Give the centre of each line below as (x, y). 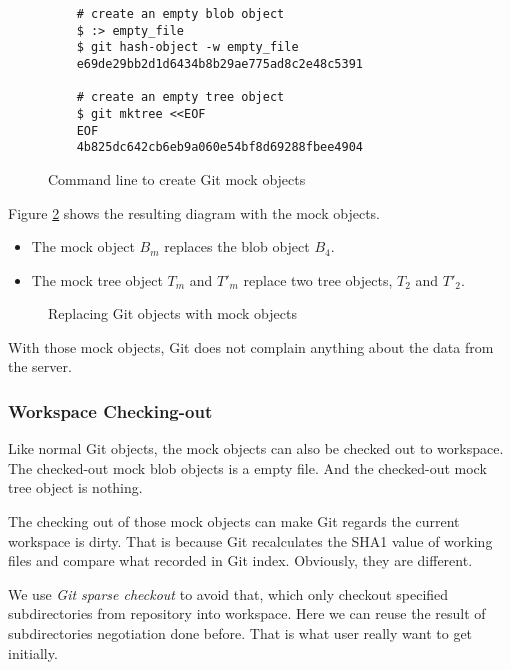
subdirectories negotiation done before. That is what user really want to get (240, 633)
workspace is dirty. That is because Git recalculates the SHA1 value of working (250, 540)
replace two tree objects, (318, 279)
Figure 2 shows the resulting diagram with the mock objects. (194, 212)
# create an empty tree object (180, 97)
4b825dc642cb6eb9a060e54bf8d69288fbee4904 (219, 147)
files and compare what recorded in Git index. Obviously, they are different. (240, 560)
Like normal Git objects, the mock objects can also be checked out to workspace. (256, 448)
